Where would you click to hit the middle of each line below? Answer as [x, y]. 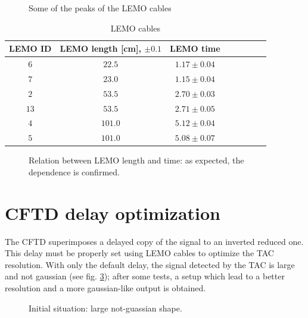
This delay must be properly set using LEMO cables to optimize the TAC [139, 253]
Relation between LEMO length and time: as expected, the [136, 160]
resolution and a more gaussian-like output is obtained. [105, 288]
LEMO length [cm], [100, 48]
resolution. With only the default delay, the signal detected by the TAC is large [150, 264]
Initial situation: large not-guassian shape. [105, 308]
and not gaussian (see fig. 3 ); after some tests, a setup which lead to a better [145, 276]
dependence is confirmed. [74, 171]
